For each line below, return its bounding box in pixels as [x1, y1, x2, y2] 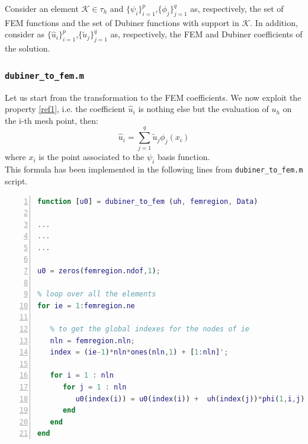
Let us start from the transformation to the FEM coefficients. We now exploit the [5, 91, 301, 103]
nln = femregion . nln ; [50, 336, 135, 345]
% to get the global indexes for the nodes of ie [50, 325, 249, 334]
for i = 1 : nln [50, 371, 114, 380]
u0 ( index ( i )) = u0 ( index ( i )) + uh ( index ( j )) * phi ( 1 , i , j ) [75, 394, 305, 403]
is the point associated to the [38, 151, 145, 163]
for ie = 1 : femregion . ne [37, 301, 135, 310]
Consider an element [5, 2, 79, 14]
